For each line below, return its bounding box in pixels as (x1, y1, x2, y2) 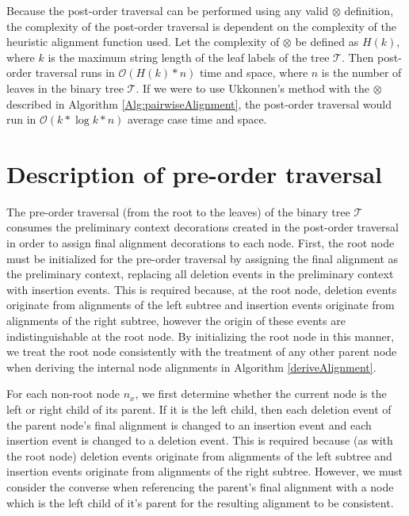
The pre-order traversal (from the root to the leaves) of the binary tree (6, 203, 350, 220)
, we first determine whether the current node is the (135, 385, 387, 402)
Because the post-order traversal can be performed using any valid (6, 2, 329, 18)
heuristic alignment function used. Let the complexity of (6, 33, 280, 50)
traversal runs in (35, 64, 115, 81)
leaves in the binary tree (6, 79, 124, 96)
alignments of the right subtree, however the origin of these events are (6, 312, 346, 329)
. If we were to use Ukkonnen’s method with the (136, 79, 370, 96)
